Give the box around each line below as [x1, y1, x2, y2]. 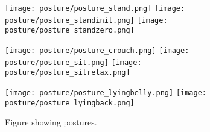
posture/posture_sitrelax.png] [5, 68, 130, 77]
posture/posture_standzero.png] [5, 26, 135, 35]
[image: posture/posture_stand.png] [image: [5, 4, 185, 13]
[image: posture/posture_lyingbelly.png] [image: [5, 88, 206, 97]
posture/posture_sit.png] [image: [5, 58, 142, 67]
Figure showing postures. [5, 116, 97, 128]
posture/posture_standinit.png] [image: [5, 16, 168, 25]
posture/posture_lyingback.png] [5, 98, 135, 107]
